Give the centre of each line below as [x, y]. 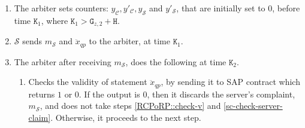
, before [286, 8]
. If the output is [109, 94]
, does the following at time [176, 61]
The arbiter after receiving [63, 61]
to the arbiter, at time [129, 41]
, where [55, 20]
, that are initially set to [221, 8]
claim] [40, 117]
